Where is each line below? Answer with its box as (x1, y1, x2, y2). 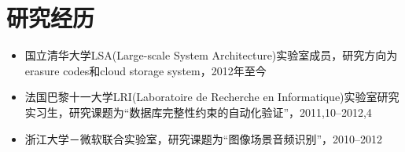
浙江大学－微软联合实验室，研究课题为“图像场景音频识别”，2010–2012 (24, 130, 383, 147)
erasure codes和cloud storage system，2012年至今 (24, 62, 267, 78)
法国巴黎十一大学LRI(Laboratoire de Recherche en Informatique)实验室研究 (24, 89, 399, 105)
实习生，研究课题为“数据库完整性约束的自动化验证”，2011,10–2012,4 (24, 103, 372, 120)
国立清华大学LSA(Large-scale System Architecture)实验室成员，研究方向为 (24, 47, 398, 63)
